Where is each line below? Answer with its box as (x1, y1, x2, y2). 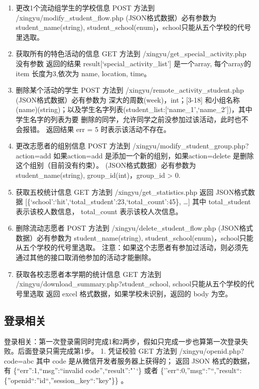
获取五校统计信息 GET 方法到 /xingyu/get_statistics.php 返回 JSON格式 (15, 186, 248, 197)
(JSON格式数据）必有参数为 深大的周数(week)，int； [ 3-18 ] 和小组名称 (15, 94, 240, 105)
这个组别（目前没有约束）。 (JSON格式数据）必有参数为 (15, 160, 196, 170)
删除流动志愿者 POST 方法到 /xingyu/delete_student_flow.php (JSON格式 (15, 223, 253, 233)
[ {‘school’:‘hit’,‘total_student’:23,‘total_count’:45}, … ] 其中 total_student (25, 196, 251, 207)
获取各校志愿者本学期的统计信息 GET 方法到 (15, 268, 161, 279)
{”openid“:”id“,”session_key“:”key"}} (4, 375, 119, 386)
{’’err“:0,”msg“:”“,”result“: (160, 365, 242, 376)
